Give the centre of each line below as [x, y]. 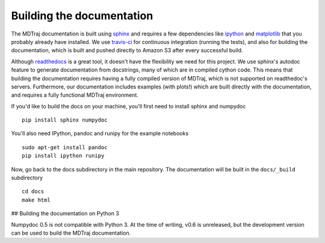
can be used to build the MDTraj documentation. [71, 233]
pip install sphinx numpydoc [65, 120]
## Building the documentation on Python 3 [65, 214]
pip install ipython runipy [63, 156]
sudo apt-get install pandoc [65, 147]
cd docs [33, 192]
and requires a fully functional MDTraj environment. [75, 95]
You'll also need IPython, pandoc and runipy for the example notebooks [100, 134]
